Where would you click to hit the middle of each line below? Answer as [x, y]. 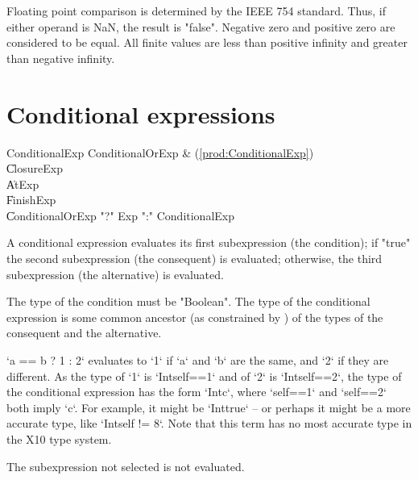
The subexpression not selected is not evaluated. [126, 466]
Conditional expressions [141, 113]
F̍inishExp [31, 200]
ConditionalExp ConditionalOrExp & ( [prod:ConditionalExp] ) [160, 152]
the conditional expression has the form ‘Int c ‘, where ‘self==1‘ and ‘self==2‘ [197, 392]
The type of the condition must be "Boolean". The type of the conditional [188, 301]
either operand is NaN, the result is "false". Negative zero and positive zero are [201, 26]
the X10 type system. [59, 439]
